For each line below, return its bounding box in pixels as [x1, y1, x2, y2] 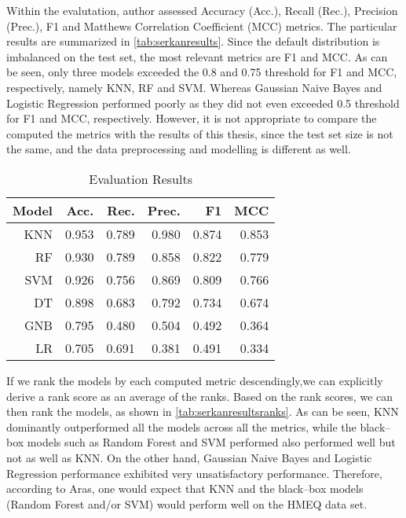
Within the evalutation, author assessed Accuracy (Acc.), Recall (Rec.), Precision [6, 2, 398, 18]
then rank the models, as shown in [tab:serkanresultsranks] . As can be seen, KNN [6, 403, 399, 420]
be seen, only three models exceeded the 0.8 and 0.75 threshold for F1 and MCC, [6, 64, 397, 80]
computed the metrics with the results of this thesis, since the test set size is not [6, 125, 393, 141]
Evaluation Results [89, 169, 192, 188]
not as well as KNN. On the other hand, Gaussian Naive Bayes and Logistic [6, 449, 372, 465]
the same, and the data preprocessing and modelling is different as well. [6, 141, 351, 157]
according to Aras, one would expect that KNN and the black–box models [6, 480, 364, 497]
